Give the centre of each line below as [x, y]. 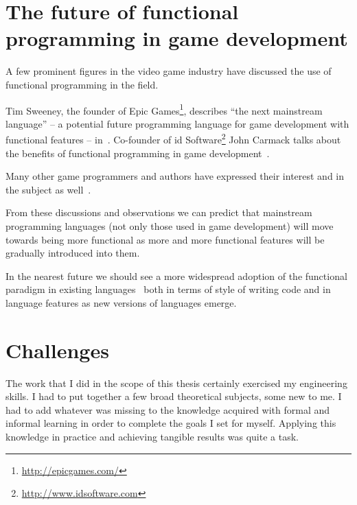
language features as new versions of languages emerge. [121, 302]
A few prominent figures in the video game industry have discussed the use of [169, 71]
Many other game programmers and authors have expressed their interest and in [175, 176]
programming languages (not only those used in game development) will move [170, 225]
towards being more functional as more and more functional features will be [165, 239]
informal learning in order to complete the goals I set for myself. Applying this [171, 423]
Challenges [57, 350]
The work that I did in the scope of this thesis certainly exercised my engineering [176, 383]
